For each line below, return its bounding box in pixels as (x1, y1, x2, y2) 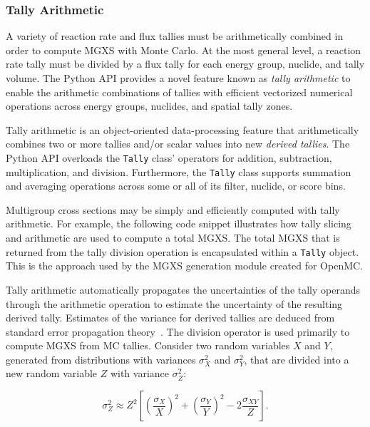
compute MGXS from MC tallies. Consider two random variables (6, 338, 290, 353)
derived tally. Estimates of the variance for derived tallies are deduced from (6, 310, 335, 325)
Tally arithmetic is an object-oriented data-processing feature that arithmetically (6, 122, 359, 137)
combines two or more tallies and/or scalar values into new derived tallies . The (6, 136, 350, 151)
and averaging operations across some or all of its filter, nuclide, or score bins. (6, 178, 346, 193)
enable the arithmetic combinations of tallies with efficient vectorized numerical (6, 84, 353, 99)
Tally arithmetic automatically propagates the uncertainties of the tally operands (6, 282, 361, 297)
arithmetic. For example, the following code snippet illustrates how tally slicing (6, 216, 351, 231)
